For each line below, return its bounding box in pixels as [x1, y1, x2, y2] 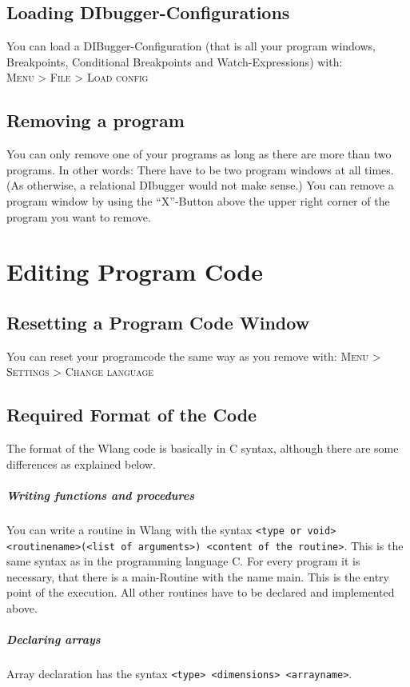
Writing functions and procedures [6, 486, 194, 503]
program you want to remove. [6, 208, 151, 225]
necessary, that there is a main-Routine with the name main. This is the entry [6, 568, 389, 585]
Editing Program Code [6, 255, 264, 288]
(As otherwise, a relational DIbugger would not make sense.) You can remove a [6, 177, 394, 194]
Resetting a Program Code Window [6, 310, 310, 334]
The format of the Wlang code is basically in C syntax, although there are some [6, 440, 399, 457]
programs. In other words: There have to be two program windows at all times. [6, 161, 394, 178]
